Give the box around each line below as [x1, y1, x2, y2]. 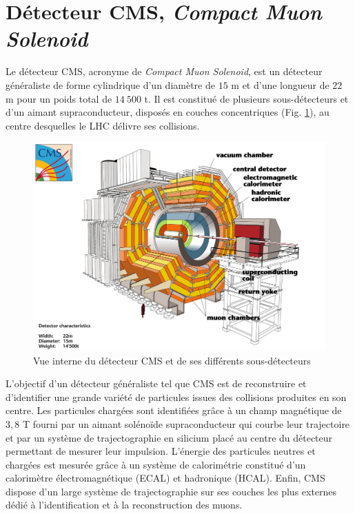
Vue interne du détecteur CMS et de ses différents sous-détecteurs [33, 353, 311, 367]
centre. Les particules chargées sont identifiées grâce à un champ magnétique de [6, 403, 342, 418]
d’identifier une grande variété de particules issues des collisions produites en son [6, 389, 347, 404]
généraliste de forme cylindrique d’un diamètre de [6, 77, 215, 92]
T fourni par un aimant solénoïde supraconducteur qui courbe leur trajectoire [22, 416, 350, 431]
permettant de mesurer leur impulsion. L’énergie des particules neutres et [6, 444, 316, 458]
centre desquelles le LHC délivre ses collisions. [6, 118, 200, 132]
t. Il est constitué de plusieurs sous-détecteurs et [144, 91, 349, 105]
